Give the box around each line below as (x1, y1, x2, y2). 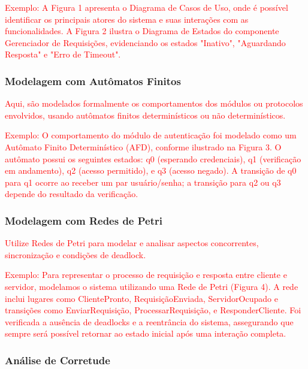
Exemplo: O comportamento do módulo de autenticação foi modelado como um (5, 129, 297, 141)
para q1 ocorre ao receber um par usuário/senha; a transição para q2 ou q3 (5, 176, 281, 188)
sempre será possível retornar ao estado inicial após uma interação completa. (5, 327, 286, 340)
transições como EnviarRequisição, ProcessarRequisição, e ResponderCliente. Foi (5, 304, 301, 316)
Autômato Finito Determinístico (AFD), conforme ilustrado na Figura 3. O (5, 140, 282, 153)
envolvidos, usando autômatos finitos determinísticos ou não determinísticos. (5, 108, 286, 121)
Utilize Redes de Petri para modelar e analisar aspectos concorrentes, (5, 237, 259, 249)
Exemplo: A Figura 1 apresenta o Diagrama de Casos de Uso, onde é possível (5, 1, 288, 13)
